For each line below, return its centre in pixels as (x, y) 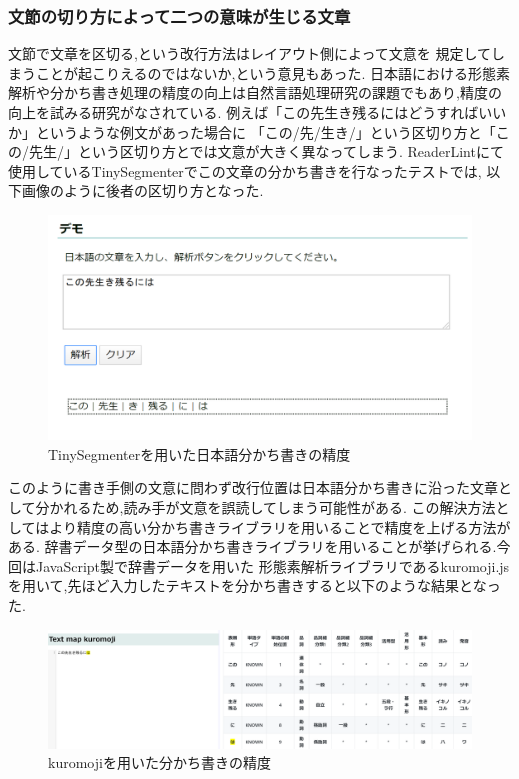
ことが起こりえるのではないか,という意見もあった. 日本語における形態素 (273, 72)
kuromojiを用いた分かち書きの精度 (159, 762)
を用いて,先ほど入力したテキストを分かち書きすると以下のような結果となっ (254, 585)
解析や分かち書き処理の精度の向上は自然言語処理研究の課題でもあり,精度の (255, 92)
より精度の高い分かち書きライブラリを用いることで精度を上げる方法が (280, 526)
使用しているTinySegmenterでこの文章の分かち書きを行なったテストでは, (245, 170)
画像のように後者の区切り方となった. (142, 190)
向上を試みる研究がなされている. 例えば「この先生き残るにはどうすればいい (257, 112)
